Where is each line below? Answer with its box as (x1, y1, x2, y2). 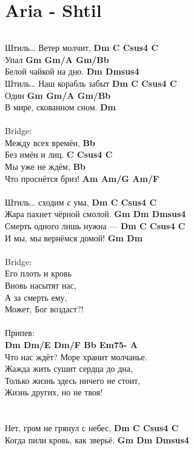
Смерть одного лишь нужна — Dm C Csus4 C (5, 220, 186, 232)
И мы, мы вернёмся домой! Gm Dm (5, 231, 143, 244)
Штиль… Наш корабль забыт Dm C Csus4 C (5, 76, 177, 89)
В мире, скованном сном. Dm (5, 101, 116, 113)
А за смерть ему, (5, 290, 67, 303)
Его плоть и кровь (5, 267, 72, 280)
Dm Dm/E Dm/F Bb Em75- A (5, 338, 138, 351)
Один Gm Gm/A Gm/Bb (5, 89, 111, 101)
